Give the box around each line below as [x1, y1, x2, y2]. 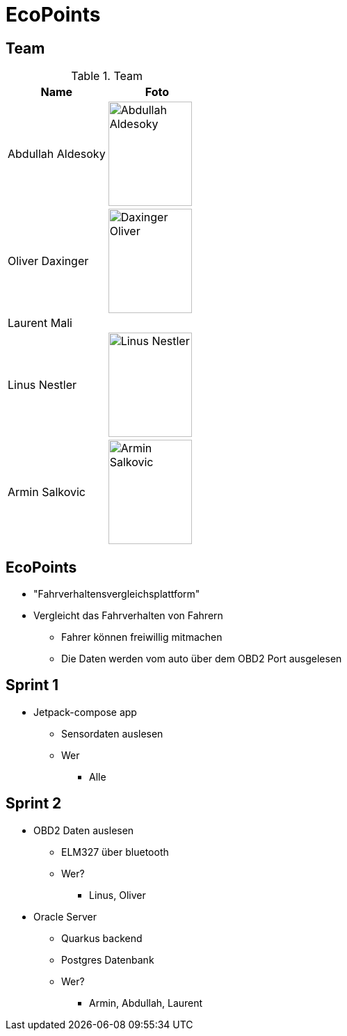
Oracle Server [33, 910, 97, 923]
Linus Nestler [8, 378, 77, 392]
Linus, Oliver [89, 888, 146, 901]
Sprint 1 [6, 676, 59, 694]
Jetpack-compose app [33, 706, 137, 718]
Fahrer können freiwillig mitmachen [61, 631, 223, 644]
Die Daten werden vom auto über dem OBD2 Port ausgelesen [61, 653, 342, 665]
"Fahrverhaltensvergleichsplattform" [33, 588, 200, 600]
